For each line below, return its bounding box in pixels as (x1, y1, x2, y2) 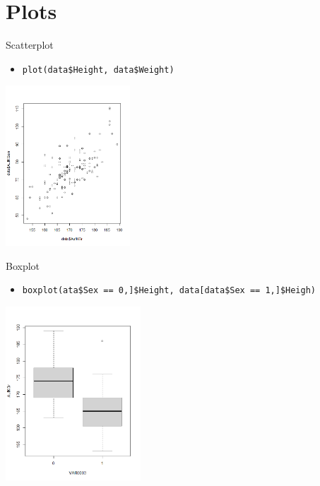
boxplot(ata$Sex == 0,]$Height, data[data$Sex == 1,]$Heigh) (22, 285, 316, 296)
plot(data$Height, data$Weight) (22, 64, 174, 75)
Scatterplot (6, 37, 54, 52)
